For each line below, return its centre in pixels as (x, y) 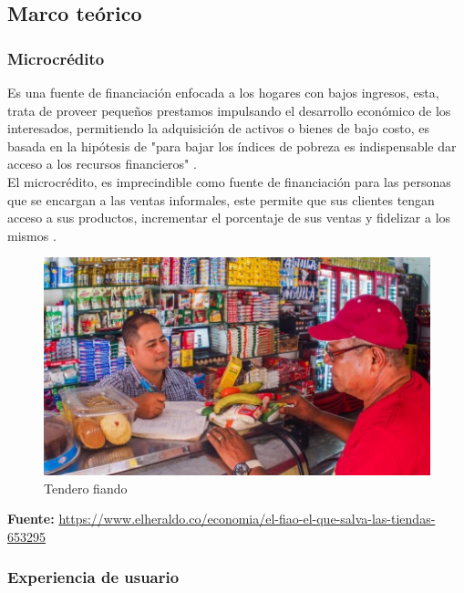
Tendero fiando (86, 488)
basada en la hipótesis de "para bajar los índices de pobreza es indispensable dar (232, 146)
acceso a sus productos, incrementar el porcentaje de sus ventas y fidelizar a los (229, 218)
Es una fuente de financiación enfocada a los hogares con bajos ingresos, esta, (223, 92)
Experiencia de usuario (93, 577)
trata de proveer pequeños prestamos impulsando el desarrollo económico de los (229, 110)
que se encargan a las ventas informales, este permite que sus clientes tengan (221, 199)
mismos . (32, 235)
